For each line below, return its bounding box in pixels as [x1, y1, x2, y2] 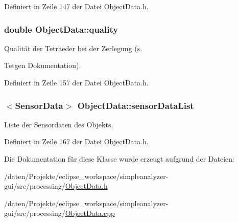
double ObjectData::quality [4, 23, 118, 35]
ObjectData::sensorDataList [77, 99, 194, 112]
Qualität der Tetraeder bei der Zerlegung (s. [4, 42, 142, 53]
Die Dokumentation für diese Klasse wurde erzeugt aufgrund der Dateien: [4, 153, 234, 164]
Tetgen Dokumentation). [4, 60, 81, 71]
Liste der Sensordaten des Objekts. [4, 119, 113, 129]
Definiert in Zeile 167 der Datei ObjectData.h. [4, 136, 149, 147]
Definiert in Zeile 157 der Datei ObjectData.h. [4, 77, 149, 87]
